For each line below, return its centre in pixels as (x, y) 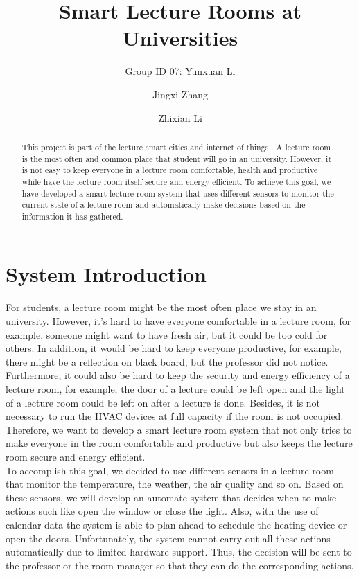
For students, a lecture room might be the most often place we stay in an (161, 307)
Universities (180, 38)
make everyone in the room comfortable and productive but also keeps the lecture (179, 443)
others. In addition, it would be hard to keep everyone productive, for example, (174, 348)
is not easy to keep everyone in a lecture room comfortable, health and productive (170, 170)
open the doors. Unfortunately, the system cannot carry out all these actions (168, 538)
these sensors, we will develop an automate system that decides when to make (171, 497)
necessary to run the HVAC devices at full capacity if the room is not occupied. (175, 416)
